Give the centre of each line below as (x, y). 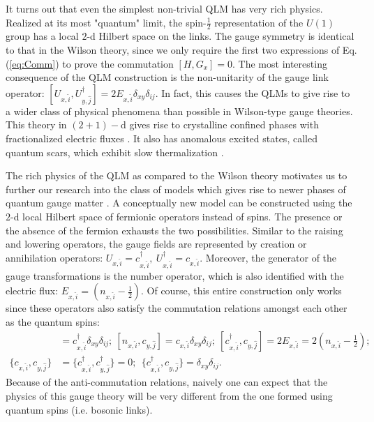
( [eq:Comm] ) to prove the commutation (90, 63)
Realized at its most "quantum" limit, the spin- (106, 22)
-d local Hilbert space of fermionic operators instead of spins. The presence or (177, 216)
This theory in (36, 125)
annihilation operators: (54, 257)
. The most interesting (280, 63)
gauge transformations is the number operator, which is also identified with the (175, 275)
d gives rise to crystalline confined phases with (220, 125)
